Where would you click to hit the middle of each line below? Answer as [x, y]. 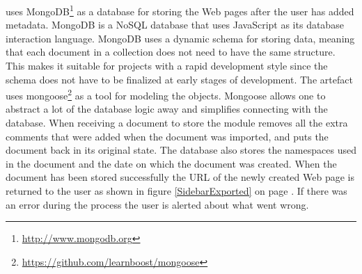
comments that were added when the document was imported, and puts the [167, 136]
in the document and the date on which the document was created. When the [171, 163]
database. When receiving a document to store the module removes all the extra [177, 123]
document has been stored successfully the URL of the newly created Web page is [180, 177]
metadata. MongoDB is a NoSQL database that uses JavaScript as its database [175, 25]
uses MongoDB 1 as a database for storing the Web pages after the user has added [180, 10]
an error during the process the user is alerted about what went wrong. [157, 204]
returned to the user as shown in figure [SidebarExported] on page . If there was [176, 191]
